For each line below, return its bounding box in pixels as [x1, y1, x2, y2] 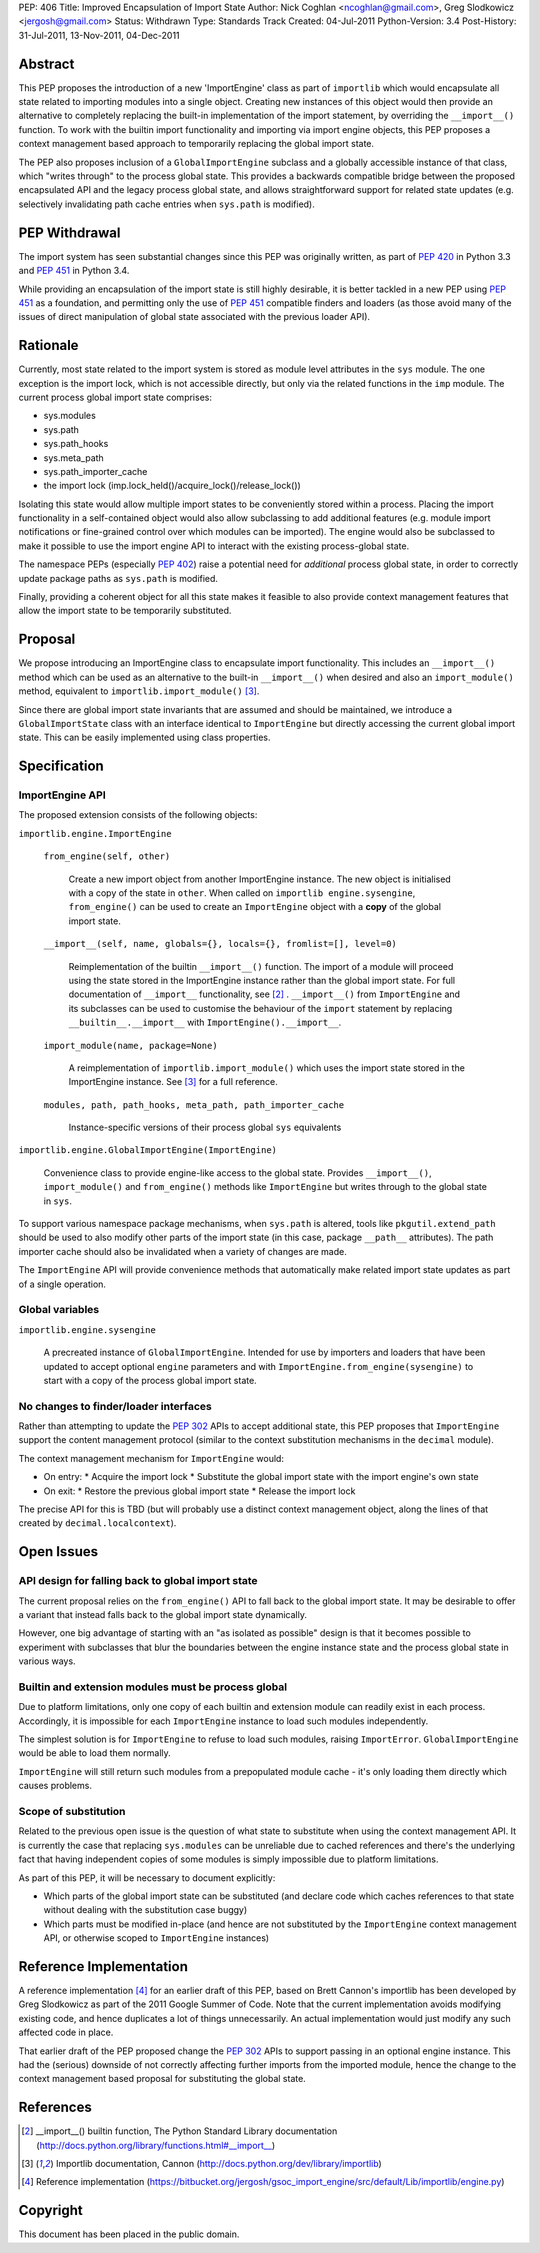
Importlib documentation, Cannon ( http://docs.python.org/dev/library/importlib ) [55, 2158, 382, 2170]
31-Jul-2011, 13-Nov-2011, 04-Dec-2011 [18, 29, 180, 41]
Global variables [18, 1303, 100, 1317]
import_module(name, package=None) [43, 1040, 219, 1051]
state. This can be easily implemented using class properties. [18, 731, 271, 744]
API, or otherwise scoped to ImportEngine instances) [43, 1932, 270, 1944]
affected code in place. [18, 2026, 114, 2039]
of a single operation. [18, 1278, 107, 1290]
